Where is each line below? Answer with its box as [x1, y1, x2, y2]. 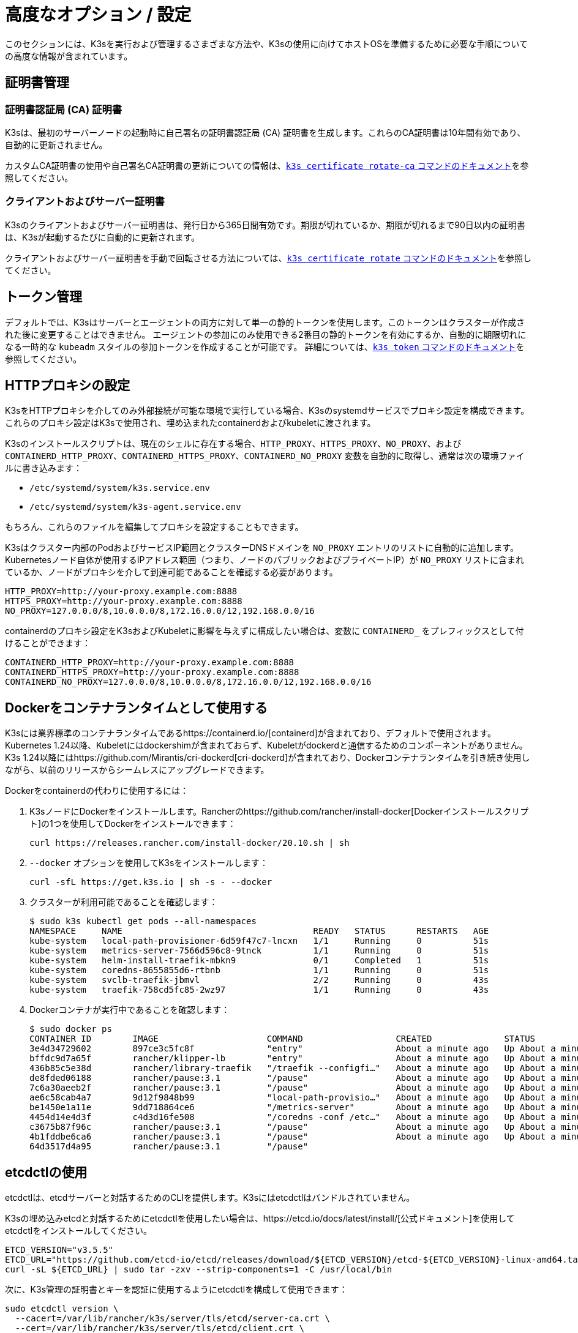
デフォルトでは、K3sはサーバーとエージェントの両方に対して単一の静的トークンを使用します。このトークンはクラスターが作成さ [5, 316, 525, 327]
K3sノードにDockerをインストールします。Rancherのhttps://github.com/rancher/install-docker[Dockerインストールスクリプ [29, 806, 529, 817]
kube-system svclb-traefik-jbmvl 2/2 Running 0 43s [29, 975, 489, 985]
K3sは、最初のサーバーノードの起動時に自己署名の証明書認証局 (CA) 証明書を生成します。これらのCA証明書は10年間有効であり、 [5, 127, 526, 138]
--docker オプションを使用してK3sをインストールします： [29, 857, 269, 868]
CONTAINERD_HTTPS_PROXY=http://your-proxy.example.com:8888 [5, 667, 299, 678]
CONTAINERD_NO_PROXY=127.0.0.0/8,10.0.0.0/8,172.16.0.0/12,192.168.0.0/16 [5, 677, 372, 687]
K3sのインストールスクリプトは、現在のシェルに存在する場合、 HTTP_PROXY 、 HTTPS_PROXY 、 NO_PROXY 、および [5, 438, 462, 449]
